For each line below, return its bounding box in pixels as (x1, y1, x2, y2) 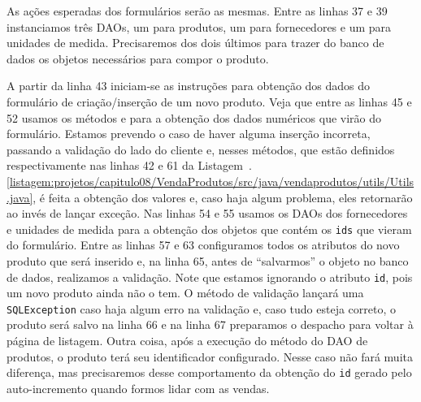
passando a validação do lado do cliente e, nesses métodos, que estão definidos (7, 140, 395, 158)
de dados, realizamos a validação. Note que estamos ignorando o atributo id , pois (7, 268, 413, 285)
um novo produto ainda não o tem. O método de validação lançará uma (7, 284, 364, 301)
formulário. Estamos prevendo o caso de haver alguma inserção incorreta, (7, 125, 371, 142)
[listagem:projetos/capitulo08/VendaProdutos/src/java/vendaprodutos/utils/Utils (7, 172, 414, 189)
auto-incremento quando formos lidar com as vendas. (7, 379, 270, 396)
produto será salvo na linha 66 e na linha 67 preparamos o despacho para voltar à (7, 316, 414, 333)
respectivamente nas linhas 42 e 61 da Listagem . (7, 157, 252, 174)
